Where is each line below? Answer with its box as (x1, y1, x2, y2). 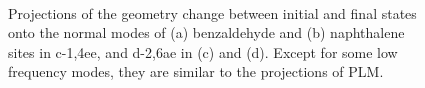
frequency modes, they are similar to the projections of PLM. (8, 61, 384, 82)
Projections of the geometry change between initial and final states (8, 2, 417, 23)
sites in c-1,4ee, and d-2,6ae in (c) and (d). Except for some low (8, 41, 398, 62)
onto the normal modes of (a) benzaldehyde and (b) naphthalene (8, 22, 405, 43)
